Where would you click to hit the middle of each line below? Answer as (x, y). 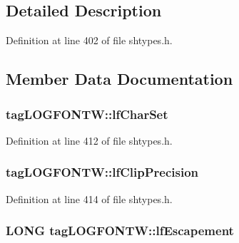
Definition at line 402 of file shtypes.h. (89, 40)
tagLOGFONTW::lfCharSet (87, 114)
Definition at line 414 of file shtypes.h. (89, 198)
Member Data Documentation (119, 79)
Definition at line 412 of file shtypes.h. (89, 140)
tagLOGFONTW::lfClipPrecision (102, 172)
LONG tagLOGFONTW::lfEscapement (120, 231)
